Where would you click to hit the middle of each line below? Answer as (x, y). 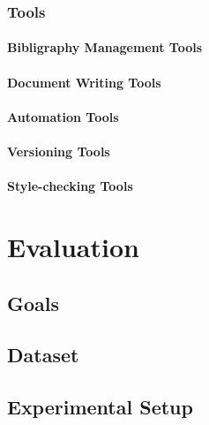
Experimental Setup (100, 407)
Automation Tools (63, 116)
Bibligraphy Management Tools (105, 47)
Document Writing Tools (84, 82)
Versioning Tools (59, 151)
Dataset (43, 355)
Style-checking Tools (70, 186)
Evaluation (73, 246)
